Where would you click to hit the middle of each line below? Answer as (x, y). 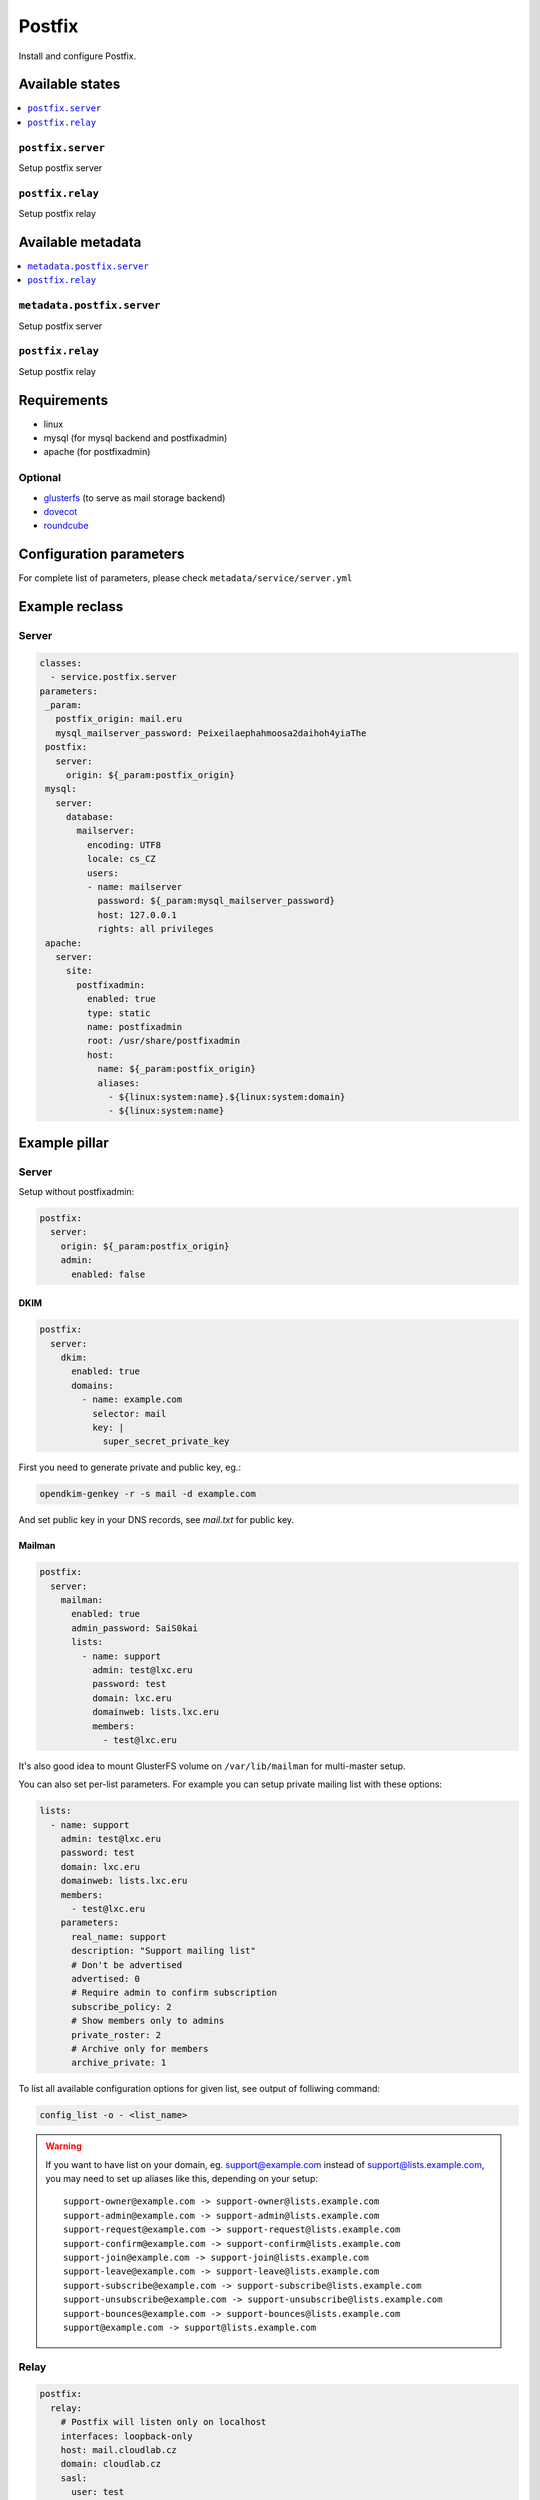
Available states (69, 84)
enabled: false (108, 1274)
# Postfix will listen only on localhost (163, 2422)
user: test (98, 2492)
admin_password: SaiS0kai (135, 1628)
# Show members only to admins (148, 2021)
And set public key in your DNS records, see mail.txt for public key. (156, 1520)
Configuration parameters (101, 554)
